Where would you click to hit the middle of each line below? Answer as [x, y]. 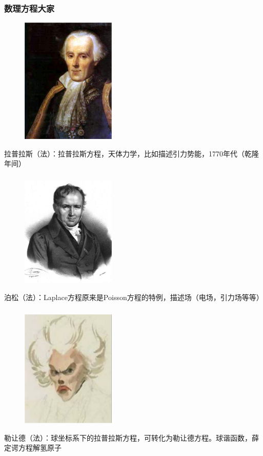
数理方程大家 [29, 8]
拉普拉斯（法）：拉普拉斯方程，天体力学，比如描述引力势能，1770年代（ [124, 153]
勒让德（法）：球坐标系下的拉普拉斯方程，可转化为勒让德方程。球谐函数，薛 [131, 437]
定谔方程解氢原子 [33, 448]
